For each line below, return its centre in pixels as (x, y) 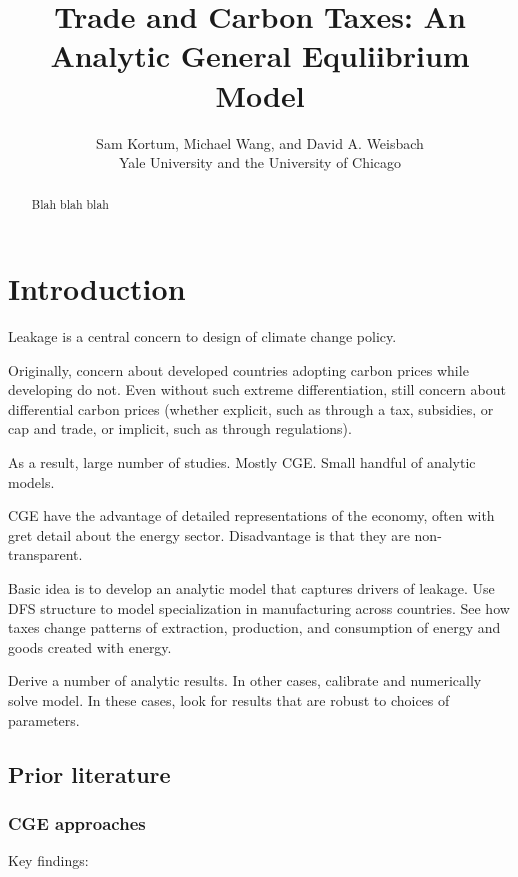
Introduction (97, 288)
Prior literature (89, 773)
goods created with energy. (90, 646)
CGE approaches (77, 822)
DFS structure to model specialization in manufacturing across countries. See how (259, 607)
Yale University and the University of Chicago (260, 162)
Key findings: (48, 860)
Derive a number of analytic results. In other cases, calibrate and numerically (245, 680)
